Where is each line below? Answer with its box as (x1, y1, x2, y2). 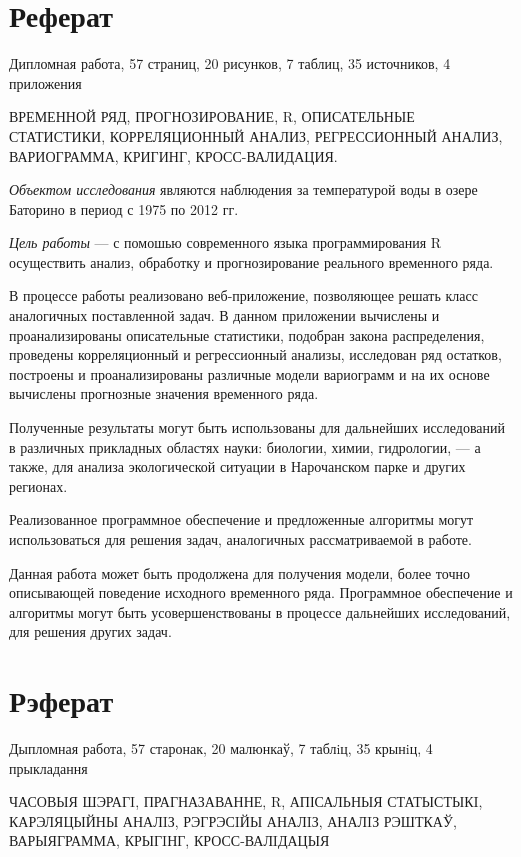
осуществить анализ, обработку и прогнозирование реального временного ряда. (9, 251, 494, 272)
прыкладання (9, 757, 88, 778)
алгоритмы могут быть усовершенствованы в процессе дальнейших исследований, (9, 601, 511, 622)
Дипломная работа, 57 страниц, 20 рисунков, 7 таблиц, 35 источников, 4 (9, 53, 451, 74)
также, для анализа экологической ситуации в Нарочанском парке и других (9, 456, 466, 477)
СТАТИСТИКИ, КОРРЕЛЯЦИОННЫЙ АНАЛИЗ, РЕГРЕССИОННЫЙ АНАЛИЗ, (9, 125, 503, 146)
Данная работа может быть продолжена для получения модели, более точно (9, 562, 470, 583)
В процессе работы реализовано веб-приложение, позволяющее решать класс (9, 285, 478, 306)
